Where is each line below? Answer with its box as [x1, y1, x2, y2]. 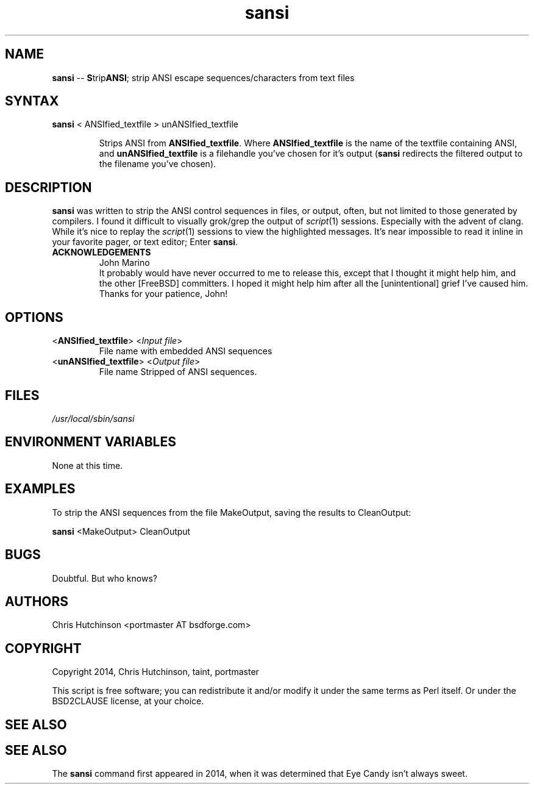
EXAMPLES [5, 481, 76, 497]
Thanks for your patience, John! [99, 288, 228, 299]
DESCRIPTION [5, 179, 92, 195]
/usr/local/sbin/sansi [52, 413, 135, 424]
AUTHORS [5, 593, 69, 609]
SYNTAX [5, 93, 59, 109]
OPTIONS [5, 309, 63, 325]
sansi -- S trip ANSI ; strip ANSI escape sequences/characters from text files [52, 72, 355, 83]
